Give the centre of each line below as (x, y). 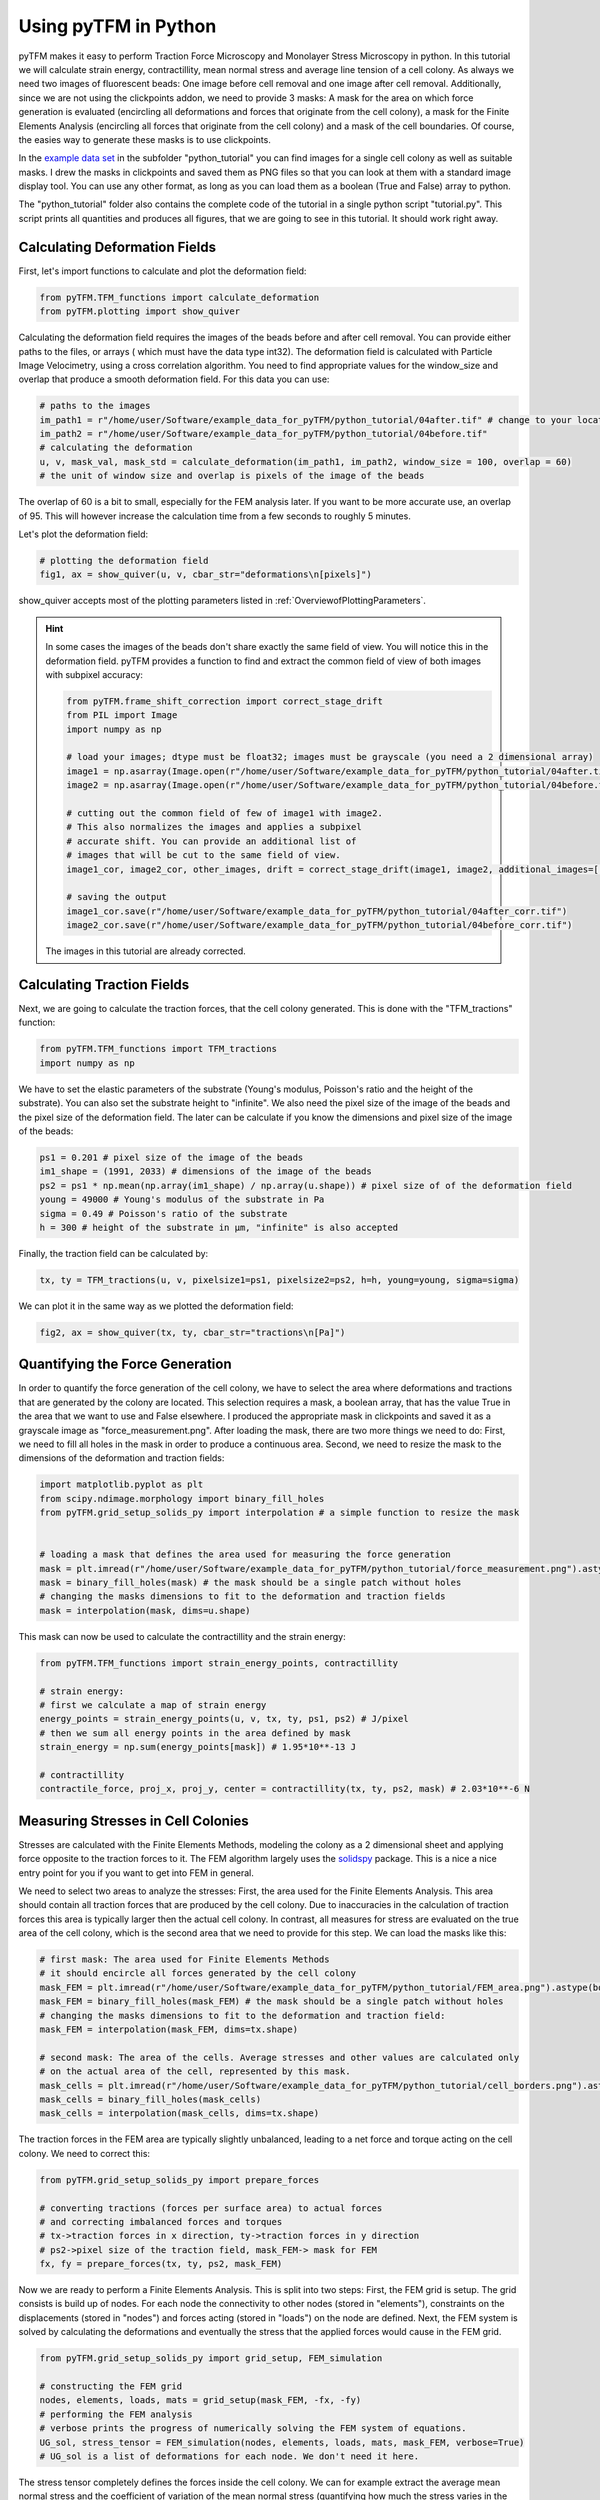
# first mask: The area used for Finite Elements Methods (184, 1959)
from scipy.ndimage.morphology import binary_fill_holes (182, 1498)
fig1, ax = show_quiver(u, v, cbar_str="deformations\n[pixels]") (205, 574)
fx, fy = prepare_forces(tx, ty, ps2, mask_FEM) (161, 2264)
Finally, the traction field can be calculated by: (113, 1253)
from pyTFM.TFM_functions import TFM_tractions (158, 1049)
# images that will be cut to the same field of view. (203, 855)
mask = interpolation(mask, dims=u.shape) (145, 1610)
